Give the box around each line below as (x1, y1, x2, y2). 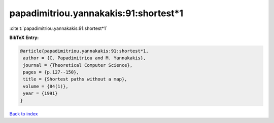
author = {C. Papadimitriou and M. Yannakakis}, (23, 55, 146, 61)
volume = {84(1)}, (23, 84, 68, 89)
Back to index (9, 110, 38, 116)
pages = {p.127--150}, (23, 69, 80, 75)
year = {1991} (23, 91, 58, 96)
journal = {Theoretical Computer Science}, (23, 62, 133, 68)
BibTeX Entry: (9, 34, 39, 40)
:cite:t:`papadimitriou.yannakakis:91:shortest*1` (9, 25, 108, 31)
